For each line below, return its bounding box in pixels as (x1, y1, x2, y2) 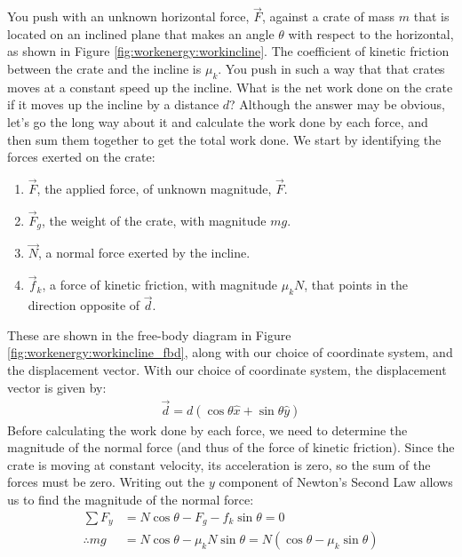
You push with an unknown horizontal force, (7, 7, 250, 26)
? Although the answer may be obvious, (229, 95, 445, 114)
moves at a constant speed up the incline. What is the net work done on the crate (7, 77, 453, 96)
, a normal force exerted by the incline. (38, 243, 251, 262)
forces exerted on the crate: (7, 147, 155, 166)
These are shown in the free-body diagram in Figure (7, 325, 291, 344)
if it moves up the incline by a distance (7, 95, 219, 114)
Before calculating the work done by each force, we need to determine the (7, 420, 408, 439)
